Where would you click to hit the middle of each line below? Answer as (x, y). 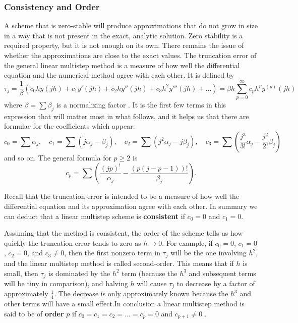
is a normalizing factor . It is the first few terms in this (141, 104)
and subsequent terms (222, 273)
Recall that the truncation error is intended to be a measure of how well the (122, 196)
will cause (152, 283)
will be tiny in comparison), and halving (66, 283)
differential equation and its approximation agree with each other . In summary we (131, 206)
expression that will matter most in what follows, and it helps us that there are (127, 116)
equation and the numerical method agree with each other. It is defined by (119, 75)
